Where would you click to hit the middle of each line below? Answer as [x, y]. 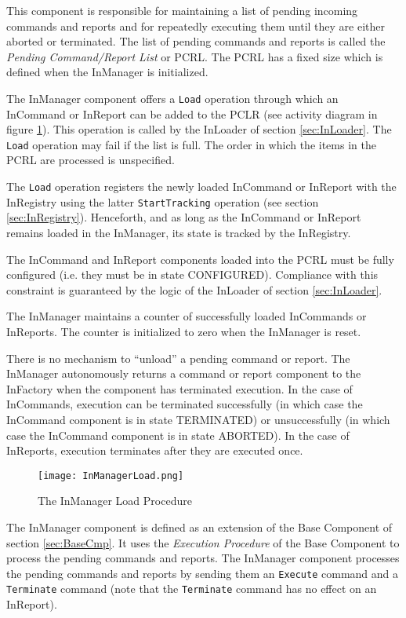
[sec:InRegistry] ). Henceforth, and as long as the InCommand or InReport [184, 217]
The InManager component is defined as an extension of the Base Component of [199, 527]
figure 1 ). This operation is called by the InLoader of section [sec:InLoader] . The [199, 129]
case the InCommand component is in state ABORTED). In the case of [178, 435]
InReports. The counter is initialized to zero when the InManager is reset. [184, 331]
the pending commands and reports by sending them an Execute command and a [203, 573]
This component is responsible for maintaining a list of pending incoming [182, 10]
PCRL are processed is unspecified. [91, 160]
